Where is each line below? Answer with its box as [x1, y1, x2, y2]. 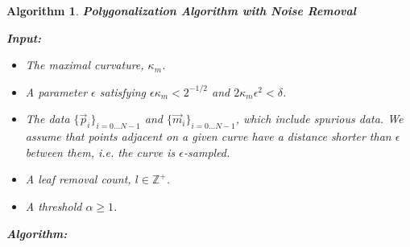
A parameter [25, 83, 88, 100]
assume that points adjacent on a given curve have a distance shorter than [25, 128, 391, 145]
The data [25, 110, 70, 127]
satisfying [99, 83, 147, 100]
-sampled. [184, 143, 230, 160]
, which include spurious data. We [235, 110, 404, 127]
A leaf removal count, [25, 171, 131, 187]
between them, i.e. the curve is [25, 143, 176, 160]
